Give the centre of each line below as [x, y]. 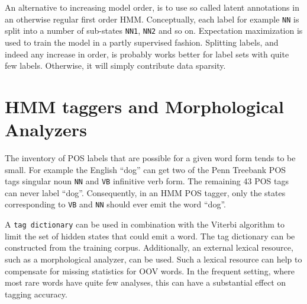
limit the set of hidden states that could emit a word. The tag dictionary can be [150, 236]
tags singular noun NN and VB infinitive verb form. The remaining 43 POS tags [147, 181]
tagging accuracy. [36, 294]
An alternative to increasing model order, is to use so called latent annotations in [152, 7]
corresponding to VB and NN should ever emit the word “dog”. [115, 204]
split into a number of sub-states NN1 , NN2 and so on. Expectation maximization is [154, 31]
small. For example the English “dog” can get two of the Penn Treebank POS [146, 169]
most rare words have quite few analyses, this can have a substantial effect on [146, 282]
